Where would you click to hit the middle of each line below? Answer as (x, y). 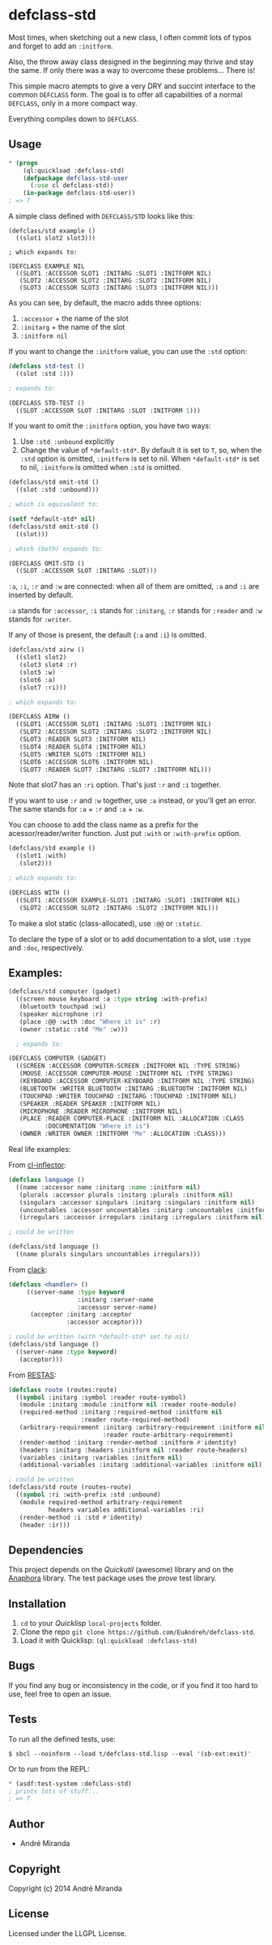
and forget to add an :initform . (61, 45)
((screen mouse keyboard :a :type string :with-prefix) (112, 999)
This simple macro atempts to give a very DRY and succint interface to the (132, 86)
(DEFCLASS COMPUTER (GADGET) (57, 1059)
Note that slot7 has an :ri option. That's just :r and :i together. (115, 785)
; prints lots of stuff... (54, 1791)
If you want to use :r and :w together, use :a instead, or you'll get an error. (132, 800)
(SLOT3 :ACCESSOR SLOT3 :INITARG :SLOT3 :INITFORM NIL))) (119, 288)
